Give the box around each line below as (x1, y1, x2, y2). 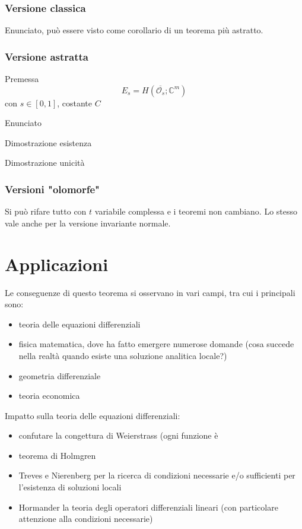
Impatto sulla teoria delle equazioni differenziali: (5, 409, 180, 421)
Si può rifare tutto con (5, 205, 87, 218)
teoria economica (18, 389, 80, 402)
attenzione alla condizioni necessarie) (18, 512, 153, 525)
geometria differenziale (18, 369, 101, 382)
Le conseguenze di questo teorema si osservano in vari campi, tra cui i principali (5, 286, 295, 298)
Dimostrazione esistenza (5, 136, 92, 149)
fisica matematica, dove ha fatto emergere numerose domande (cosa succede (18, 338, 294, 350)
